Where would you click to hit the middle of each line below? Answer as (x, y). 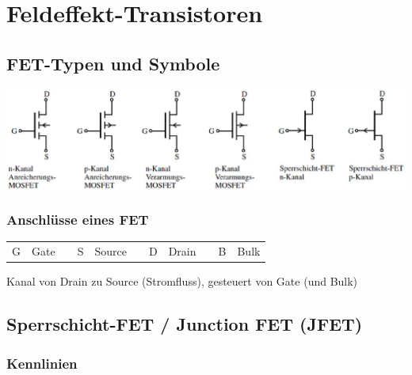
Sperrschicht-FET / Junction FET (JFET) (185, 324)
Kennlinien (42, 363)
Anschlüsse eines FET (78, 220)
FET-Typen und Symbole (113, 63)
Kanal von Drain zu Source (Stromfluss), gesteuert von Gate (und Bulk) (182, 281)
